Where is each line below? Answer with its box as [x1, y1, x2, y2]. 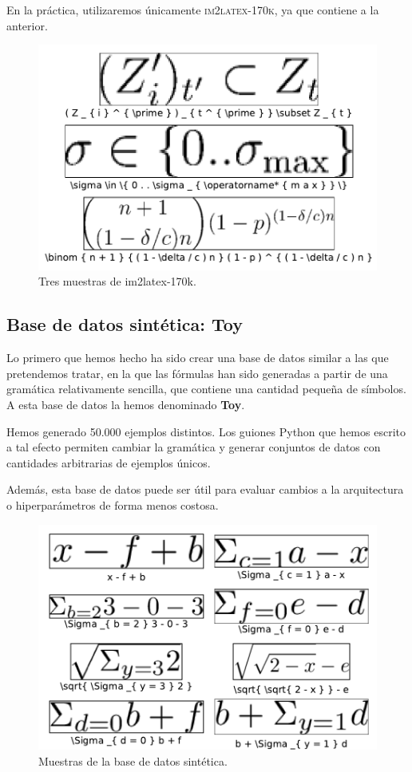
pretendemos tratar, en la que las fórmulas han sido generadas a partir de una [6, 364, 388, 381]
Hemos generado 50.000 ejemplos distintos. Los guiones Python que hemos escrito [6, 423, 406, 439]
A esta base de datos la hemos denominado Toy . [6, 396, 245, 413]
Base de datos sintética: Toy [6, 312, 243, 337]
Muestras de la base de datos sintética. [38, 752, 228, 769]
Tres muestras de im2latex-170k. [38, 273, 196, 289]
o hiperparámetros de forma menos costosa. [6, 496, 219, 513]
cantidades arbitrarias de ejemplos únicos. [6, 454, 211, 471]
